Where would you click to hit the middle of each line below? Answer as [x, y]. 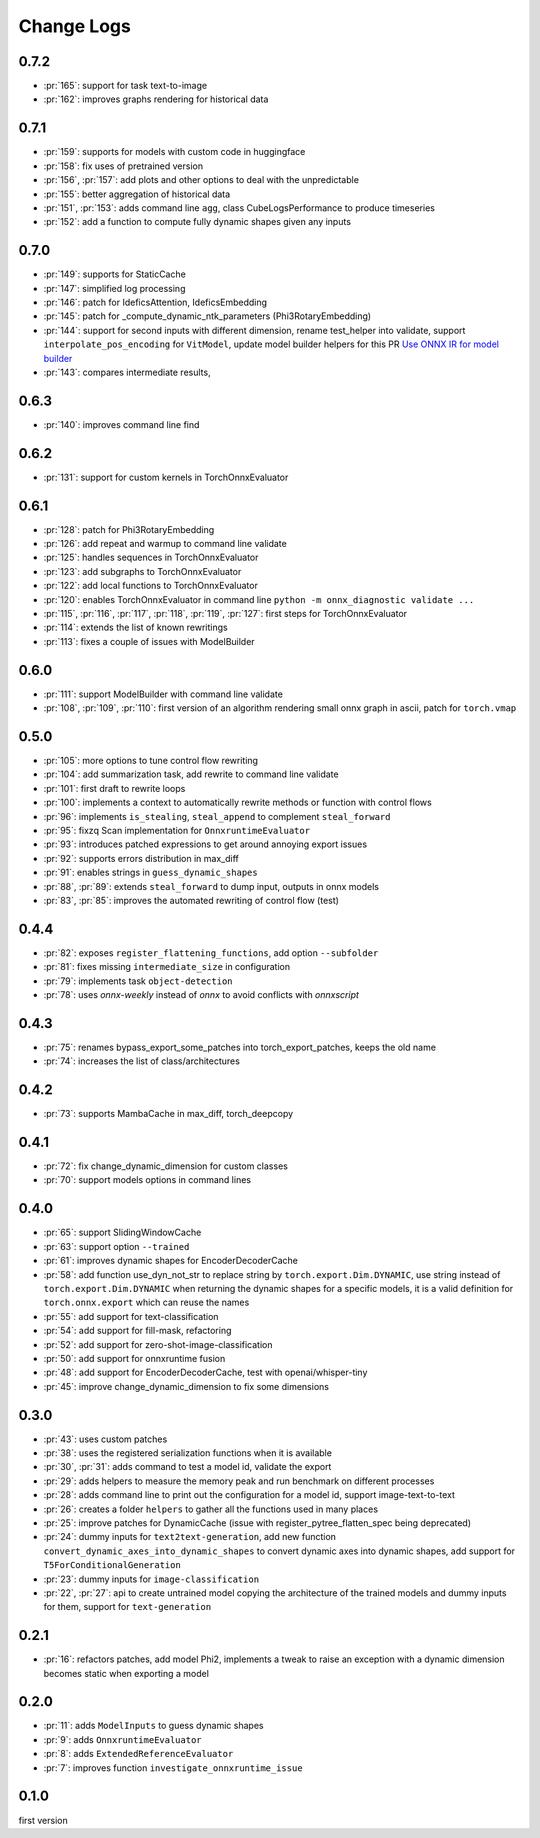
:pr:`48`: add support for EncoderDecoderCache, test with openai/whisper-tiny [205, 1372]
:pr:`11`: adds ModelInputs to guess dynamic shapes [153, 1726]
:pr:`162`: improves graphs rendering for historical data [156, 99]
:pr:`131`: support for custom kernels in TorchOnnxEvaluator [166, 477]
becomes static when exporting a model [126, 1673]
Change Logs [75, 26]
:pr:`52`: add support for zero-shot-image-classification [158, 1344]
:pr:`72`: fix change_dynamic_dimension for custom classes [166, 1166]
